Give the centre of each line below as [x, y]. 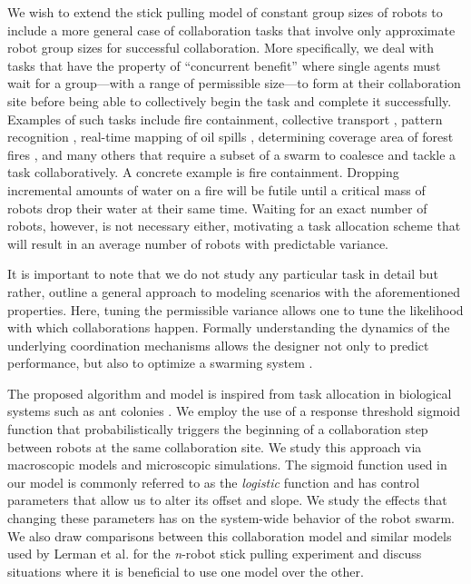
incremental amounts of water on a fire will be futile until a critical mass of [216, 189]
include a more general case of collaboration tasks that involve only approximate [231, 30]
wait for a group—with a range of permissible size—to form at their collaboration [234, 83]
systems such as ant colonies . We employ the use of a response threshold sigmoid [234, 411]
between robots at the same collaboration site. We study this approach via [215, 446]
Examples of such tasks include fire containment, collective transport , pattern [225, 119]
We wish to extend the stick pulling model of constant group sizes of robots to [225, 12]
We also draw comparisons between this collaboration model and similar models [230, 535]
